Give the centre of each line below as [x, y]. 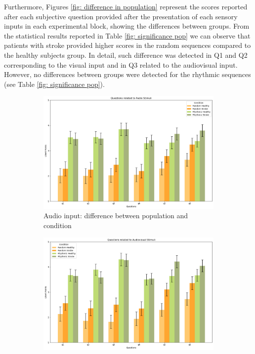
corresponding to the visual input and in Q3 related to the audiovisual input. [121, 64]
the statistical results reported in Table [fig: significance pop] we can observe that [127, 35]
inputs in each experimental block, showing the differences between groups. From [127, 26]
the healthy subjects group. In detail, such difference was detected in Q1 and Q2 [126, 55]
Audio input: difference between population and [116, 216]
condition [58, 225]
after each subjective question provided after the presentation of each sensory [121, 16]
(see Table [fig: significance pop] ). [54, 84]
